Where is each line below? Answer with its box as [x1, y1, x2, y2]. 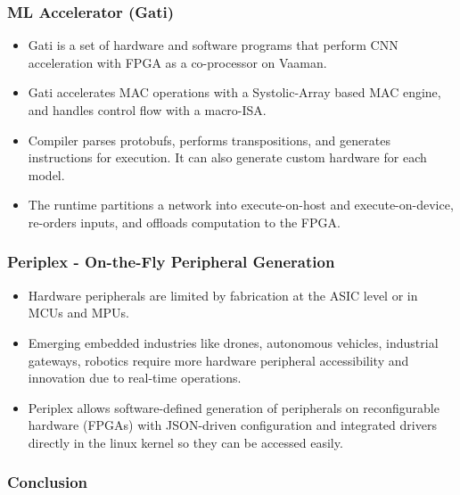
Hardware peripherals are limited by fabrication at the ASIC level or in [28, 285, 418, 304]
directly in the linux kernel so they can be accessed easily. [28, 433, 343, 451]
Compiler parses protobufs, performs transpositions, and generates [28, 130, 390, 149]
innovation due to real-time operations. [28, 368, 242, 387]
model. [28, 165, 65, 184]
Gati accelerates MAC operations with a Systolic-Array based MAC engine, [28, 83, 441, 102]
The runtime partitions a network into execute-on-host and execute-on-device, [28, 195, 454, 214]
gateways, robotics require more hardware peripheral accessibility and [28, 351, 409, 369]
